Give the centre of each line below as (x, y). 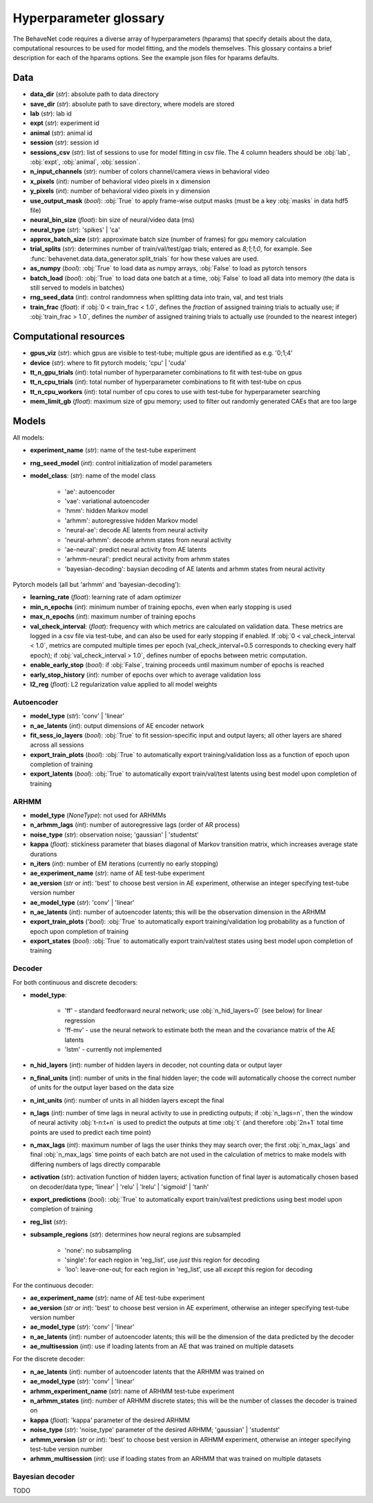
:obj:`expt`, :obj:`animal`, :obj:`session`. (85, 162)
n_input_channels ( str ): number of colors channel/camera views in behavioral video (150, 171)
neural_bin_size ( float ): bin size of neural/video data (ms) (112, 220)
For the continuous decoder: (53, 1285)
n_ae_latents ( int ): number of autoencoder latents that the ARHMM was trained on (147, 1372)
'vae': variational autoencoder (107, 501)
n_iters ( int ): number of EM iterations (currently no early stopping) (124, 863)
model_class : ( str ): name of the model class (93, 476)
